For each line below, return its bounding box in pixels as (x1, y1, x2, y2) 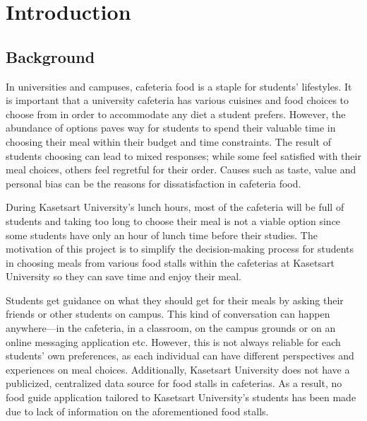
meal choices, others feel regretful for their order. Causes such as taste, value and (6, 162, 356, 177)
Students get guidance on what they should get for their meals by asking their (6, 292, 344, 307)
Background (6, 45, 95, 67)
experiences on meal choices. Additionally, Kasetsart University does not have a (6, 362, 350, 376)
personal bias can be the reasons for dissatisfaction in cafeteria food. (6, 175, 301, 190)
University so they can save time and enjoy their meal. (6, 269, 241, 284)
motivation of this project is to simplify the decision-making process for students (6, 241, 354, 256)
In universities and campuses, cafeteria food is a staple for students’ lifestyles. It (6, 79, 352, 93)
